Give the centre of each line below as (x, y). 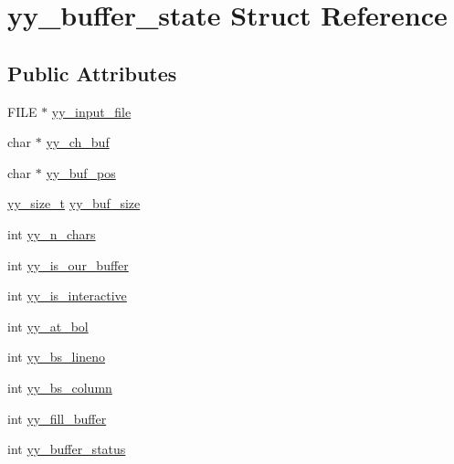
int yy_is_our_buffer (68, 264)
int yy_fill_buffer (57, 418)
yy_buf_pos (81, 172)
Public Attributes (92, 73)
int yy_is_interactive (67, 295)
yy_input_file (91, 111)
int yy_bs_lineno (57, 357)
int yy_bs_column (60, 387)
